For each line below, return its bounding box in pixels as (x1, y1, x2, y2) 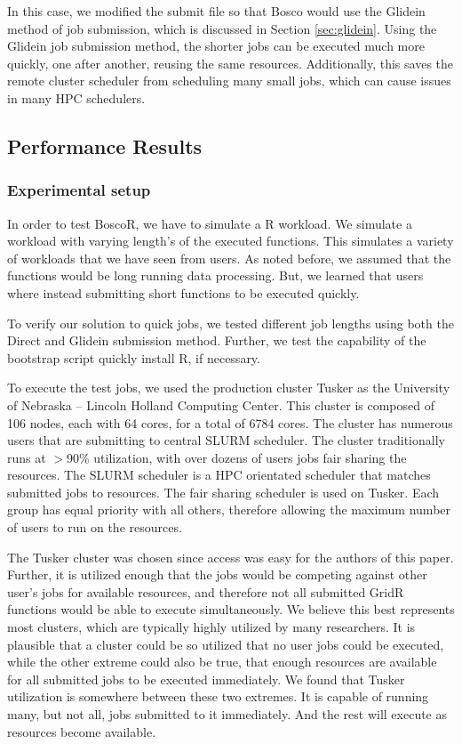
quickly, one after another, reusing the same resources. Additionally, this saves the (7, 53, 454, 72)
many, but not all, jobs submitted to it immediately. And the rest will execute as (7, 705, 448, 723)
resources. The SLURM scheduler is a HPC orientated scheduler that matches (7, 465, 431, 484)
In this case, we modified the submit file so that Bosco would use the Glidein (7, 2, 426, 20)
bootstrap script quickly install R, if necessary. (7, 348, 260, 367)
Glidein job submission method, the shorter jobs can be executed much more (7, 36, 425, 55)
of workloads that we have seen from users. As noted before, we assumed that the (7, 248, 451, 267)
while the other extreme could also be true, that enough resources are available (7, 652, 437, 671)
